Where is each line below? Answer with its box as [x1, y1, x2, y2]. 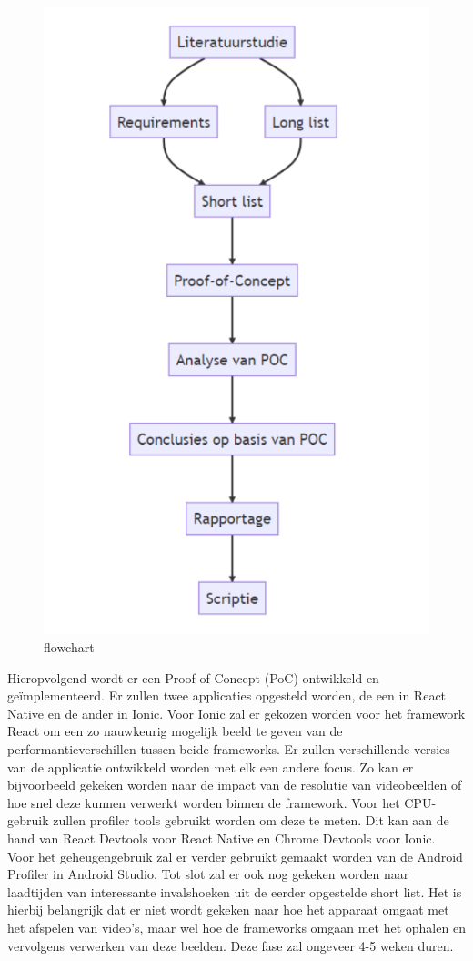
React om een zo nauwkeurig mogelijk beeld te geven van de [7, 721, 343, 741]
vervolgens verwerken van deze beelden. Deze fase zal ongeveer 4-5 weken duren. [7, 935, 454, 955]
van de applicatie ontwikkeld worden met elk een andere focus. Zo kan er [7, 757, 414, 776]
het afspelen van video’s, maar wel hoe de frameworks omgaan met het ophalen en [7, 917, 466, 936]
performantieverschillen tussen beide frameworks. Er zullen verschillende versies [7, 740, 450, 759]
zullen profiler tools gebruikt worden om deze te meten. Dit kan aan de [53, 811, 449, 830]
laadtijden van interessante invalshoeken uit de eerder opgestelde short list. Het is [7, 882, 462, 901]
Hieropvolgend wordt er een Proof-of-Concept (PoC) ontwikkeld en [7, 668, 379, 687]
